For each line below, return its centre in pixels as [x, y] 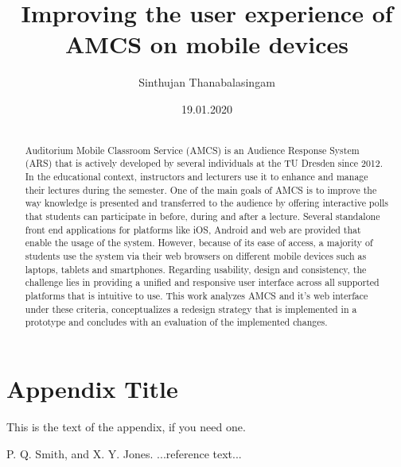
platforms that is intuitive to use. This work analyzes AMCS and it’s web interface [197, 296]
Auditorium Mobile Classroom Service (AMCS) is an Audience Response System [192, 150]
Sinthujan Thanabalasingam [207, 82]
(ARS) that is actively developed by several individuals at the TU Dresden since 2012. [204, 163]
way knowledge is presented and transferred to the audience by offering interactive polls [207, 203]
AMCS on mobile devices [207, 44]
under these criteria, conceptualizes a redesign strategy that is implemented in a [191, 309]
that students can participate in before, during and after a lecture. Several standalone [202, 216]
